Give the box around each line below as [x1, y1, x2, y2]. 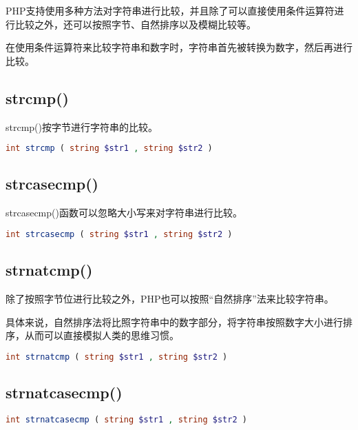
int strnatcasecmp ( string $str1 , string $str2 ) [6, 414, 247, 424]
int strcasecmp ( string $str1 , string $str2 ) [6, 229, 233, 239]
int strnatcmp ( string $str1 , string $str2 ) [6, 351, 228, 362]
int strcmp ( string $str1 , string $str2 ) [6, 143, 213, 154]
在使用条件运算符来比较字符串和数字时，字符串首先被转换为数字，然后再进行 [6, 40, 352, 54]
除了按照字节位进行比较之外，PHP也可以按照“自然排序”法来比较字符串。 [6, 291, 334, 305]
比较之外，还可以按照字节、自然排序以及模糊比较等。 [14, 17, 256, 31]
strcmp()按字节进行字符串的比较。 [6, 119, 158, 134]
